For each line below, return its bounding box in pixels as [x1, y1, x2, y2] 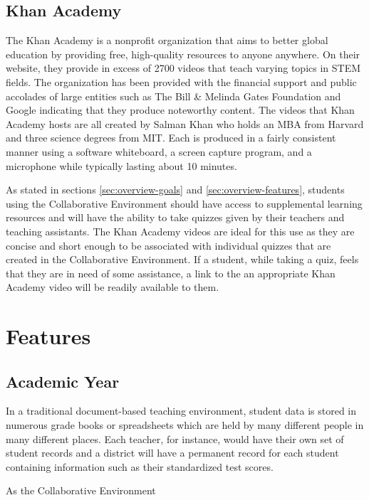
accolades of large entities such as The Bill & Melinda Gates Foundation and [6, 88, 341, 103]
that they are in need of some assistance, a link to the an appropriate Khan [6, 265, 336, 280]
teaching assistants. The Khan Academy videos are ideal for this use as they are [6, 223, 355, 238]
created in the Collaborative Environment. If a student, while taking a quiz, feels [6, 252, 359, 267]
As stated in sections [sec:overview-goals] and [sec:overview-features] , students [6, 182, 345, 197]
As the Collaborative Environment [6, 483, 156, 498]
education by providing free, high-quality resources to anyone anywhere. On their [6, 46, 360, 61]
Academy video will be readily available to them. [6, 280, 219, 294]
